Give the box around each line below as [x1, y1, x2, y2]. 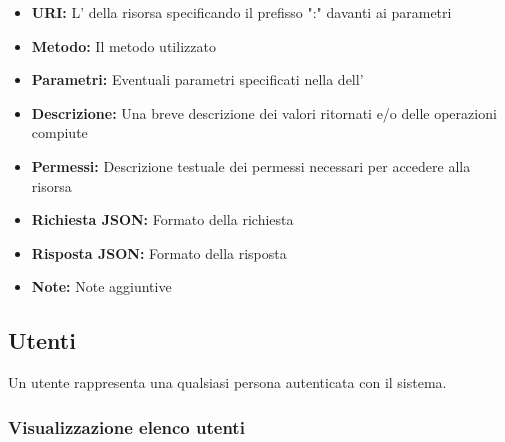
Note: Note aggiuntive [31, 276, 172, 297]
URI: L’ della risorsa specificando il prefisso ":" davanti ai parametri [31, 2, 452, 22]
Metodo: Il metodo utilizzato [31, 35, 216, 56]
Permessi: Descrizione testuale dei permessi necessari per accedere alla [31, 155, 471, 176]
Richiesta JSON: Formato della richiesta [31, 209, 294, 230]
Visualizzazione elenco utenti [8, 414, 245, 439]
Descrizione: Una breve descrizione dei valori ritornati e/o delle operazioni [31, 102, 497, 123]
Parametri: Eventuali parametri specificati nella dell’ [31, 69, 364, 90]
